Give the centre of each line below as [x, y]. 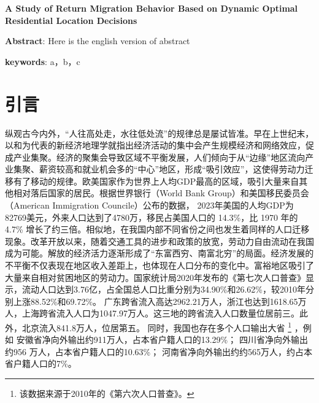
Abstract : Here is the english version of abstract [98, 41]
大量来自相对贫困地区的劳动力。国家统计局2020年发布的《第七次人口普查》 [155, 277]
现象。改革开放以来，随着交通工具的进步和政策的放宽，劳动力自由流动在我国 [159, 241]
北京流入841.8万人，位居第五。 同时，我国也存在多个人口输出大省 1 [157, 327]
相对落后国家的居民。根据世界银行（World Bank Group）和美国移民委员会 [161, 193]
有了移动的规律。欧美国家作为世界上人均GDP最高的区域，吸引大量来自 [156, 181]
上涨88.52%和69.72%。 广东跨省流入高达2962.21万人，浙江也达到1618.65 [156, 301]
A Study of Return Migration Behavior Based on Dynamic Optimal [152, 8]
